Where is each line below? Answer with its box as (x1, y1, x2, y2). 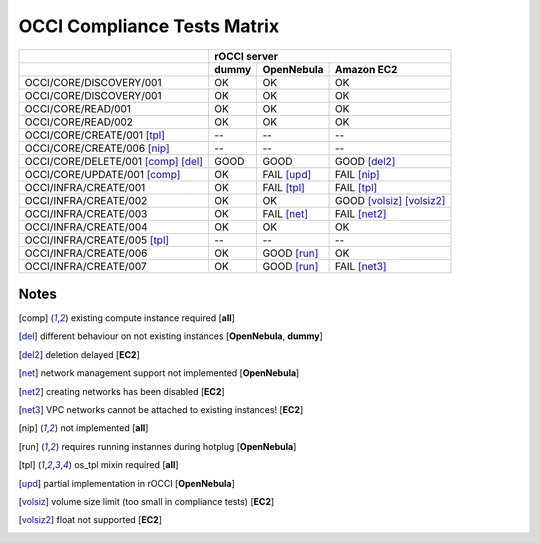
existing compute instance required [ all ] (70, 312, 235, 324)
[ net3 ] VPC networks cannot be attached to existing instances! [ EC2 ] (18, 404, 304, 416)
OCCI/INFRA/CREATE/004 (24, 220, 149, 234)
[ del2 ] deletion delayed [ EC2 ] (18, 348, 140, 360)
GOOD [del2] (334, 154, 396, 168)
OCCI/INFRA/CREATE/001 (24, 180, 146, 194)
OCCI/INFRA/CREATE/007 (24, 259, 147, 273)
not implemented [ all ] (60, 422, 149, 434)
